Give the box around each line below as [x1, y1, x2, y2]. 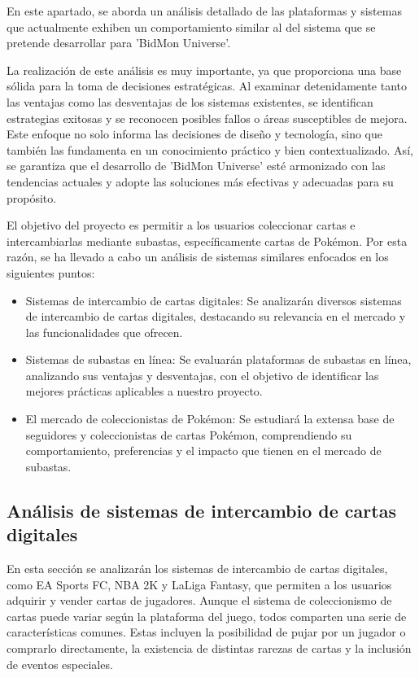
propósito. [7, 189, 57, 206]
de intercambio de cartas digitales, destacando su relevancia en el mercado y [25, 308, 406, 325]
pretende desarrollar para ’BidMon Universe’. [7, 34, 231, 51]
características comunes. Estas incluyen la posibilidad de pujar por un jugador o [7, 623, 406, 641]
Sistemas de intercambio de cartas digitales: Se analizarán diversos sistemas [25, 291, 402, 308]
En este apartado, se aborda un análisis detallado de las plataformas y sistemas [7, 2, 402, 19]
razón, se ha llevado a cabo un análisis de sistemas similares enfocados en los [7, 248, 389, 265]
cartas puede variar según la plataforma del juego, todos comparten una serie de [7, 607, 407, 624]
